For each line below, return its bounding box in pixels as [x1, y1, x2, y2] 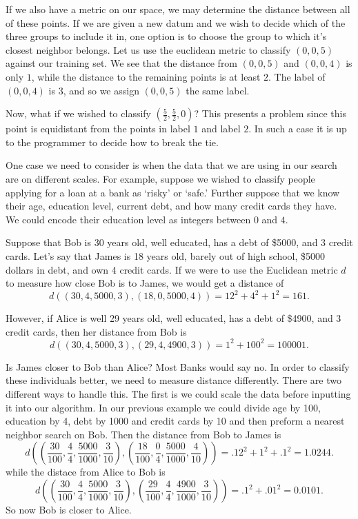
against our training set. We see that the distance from [6, 56, 238, 70]
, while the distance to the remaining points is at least [31, 69, 261, 83]
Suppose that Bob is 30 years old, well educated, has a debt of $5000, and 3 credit [6, 235, 353, 250]
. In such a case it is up [248, 121, 347, 136]
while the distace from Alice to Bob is [6, 465, 166, 479]
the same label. [186, 83, 250, 97]
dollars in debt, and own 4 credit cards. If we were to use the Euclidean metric [6, 262, 338, 276]
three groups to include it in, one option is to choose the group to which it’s [6, 29, 327, 43]
